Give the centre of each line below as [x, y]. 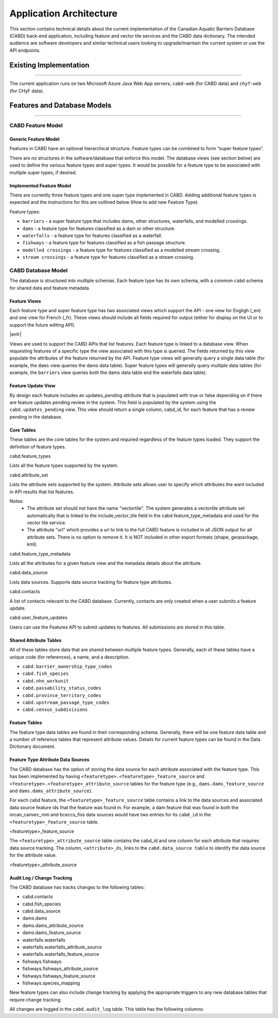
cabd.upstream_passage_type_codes [66, 702]
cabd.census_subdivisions [55, 710]
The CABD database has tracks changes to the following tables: [77, 887]
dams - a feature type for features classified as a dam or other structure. [99, 228]
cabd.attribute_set [29, 475]
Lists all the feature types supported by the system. [64, 466]
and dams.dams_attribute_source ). [51, 791]
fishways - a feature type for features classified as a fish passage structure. [104, 243]
